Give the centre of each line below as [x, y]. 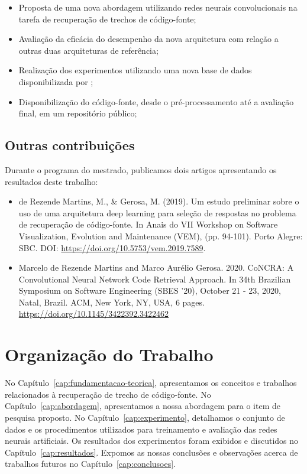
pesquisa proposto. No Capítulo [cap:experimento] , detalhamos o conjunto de [145, 417]
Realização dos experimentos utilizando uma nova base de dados [135, 70]
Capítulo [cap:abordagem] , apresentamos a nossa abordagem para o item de [143, 406]
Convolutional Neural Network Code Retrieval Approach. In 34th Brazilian [155, 279]
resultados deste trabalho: [51, 181]
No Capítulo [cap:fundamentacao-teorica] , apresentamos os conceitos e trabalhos [151, 383]
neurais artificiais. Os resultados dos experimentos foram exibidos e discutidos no [152, 441]
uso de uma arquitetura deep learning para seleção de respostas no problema [157, 212]
